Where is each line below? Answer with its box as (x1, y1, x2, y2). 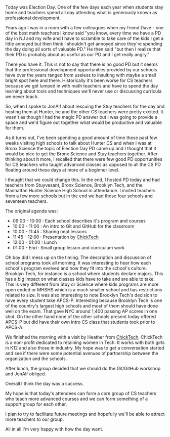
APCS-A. (5, 324, 24, 330)
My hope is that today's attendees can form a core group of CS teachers (5, 390, 157, 397)
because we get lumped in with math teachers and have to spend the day (5, 83, 158, 89)
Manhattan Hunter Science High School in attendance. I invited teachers (5, 188, 156, 194)
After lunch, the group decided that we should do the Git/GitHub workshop (5, 366, 161, 372)
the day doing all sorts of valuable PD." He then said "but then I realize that (5, 46, 161, 52)
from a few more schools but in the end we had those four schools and (5, 193, 153, 199)
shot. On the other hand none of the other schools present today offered (5, 314, 156, 320)
